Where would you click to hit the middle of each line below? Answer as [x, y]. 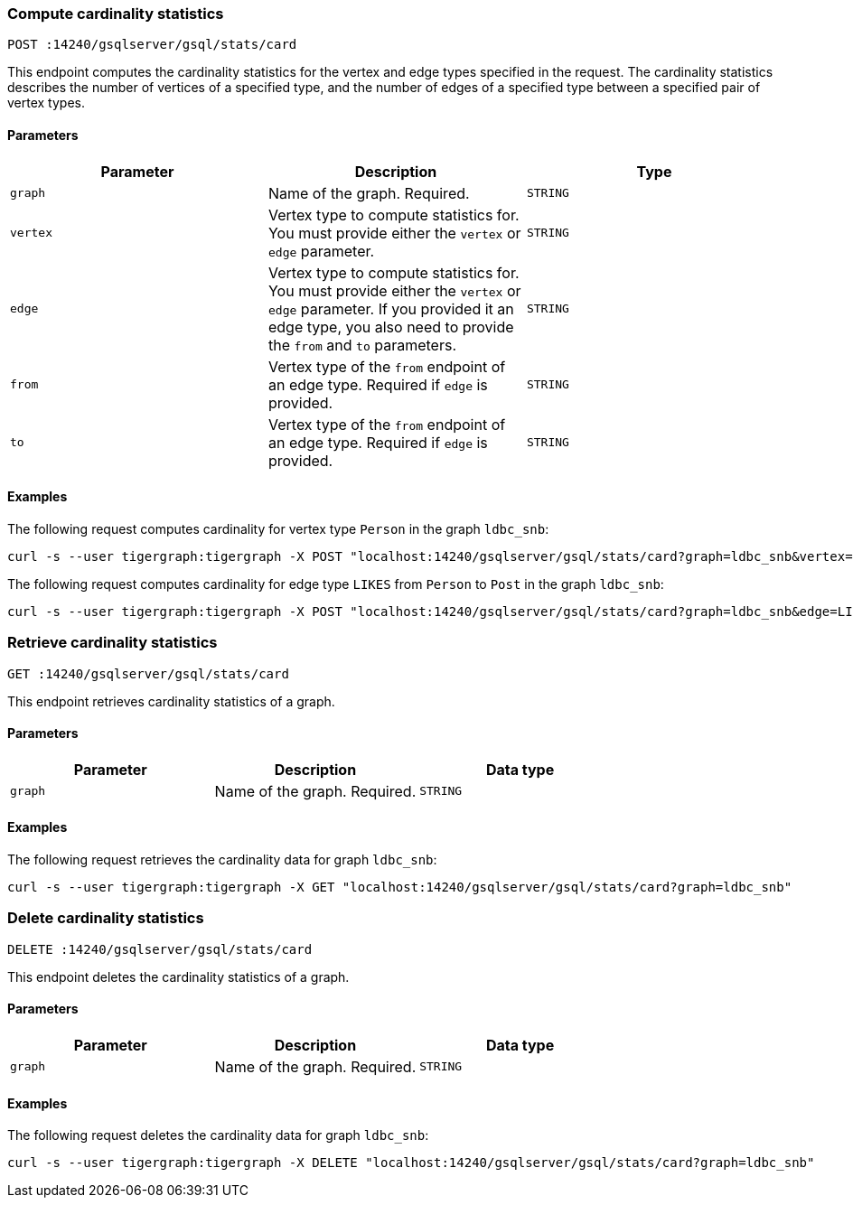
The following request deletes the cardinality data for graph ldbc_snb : [218, 1135]
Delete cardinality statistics [106, 918]
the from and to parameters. [362, 345]
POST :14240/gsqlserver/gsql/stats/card [152, 45]
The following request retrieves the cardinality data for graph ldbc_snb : [222, 859]
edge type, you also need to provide [391, 327]
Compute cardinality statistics [116, 14]
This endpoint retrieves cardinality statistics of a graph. [171, 701]
